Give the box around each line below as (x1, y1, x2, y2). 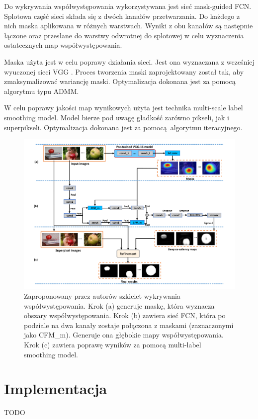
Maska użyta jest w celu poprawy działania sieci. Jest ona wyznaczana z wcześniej (4, 56, 255, 67)
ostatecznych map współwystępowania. (4, 40, 122, 50)
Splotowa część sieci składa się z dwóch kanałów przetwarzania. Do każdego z (4, 10, 240, 21)
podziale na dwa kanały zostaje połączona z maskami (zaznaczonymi (24, 320, 234, 330)
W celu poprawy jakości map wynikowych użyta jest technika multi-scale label (4, 102, 243, 113)
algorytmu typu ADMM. (4, 85, 79, 96)
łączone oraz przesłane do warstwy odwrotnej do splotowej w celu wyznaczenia (4, 30, 244, 40)
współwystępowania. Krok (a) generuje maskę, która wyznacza (24, 300, 215, 311)
